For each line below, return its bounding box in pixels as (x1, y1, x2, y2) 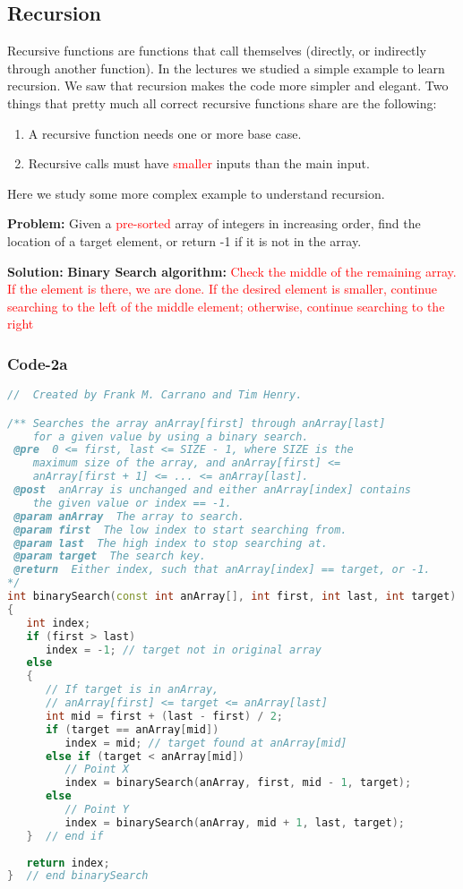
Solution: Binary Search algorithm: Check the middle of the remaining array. (7, 261, 457, 280)
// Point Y (64, 803, 130, 816)
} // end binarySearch (7, 869, 149, 883)
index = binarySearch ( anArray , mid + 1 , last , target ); (64, 816, 406, 829)
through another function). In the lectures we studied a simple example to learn (7, 58, 445, 77)
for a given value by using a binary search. (32, 430, 309, 443)
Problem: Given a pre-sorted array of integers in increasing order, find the (7, 214, 421, 233)
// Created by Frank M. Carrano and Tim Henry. (7, 389, 303, 402)
